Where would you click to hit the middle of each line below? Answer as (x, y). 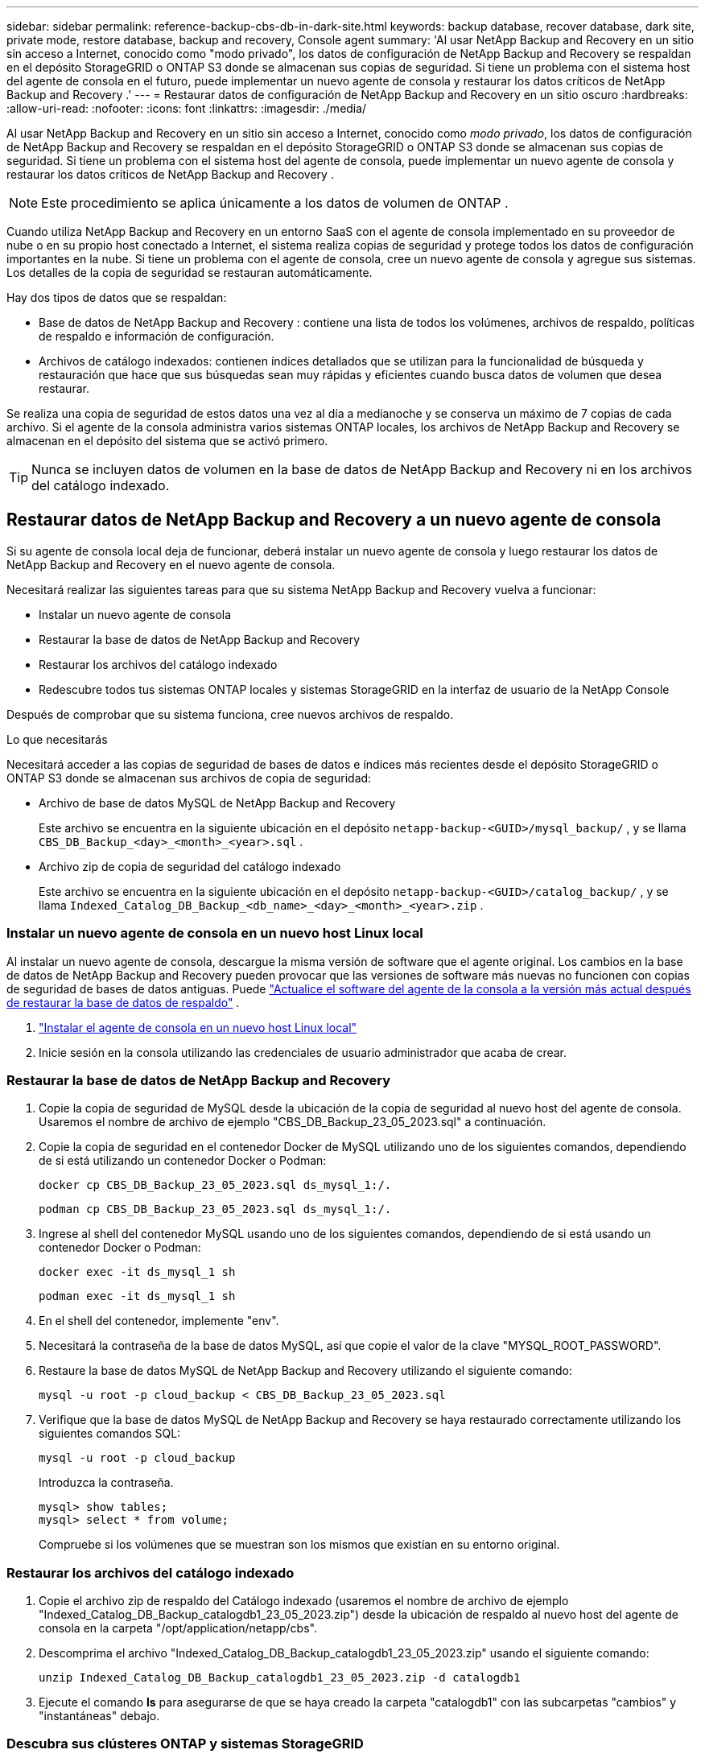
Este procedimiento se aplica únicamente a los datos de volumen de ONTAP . (275, 203)
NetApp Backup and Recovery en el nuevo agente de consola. (171, 564)
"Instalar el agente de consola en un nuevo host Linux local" (198, 1027)
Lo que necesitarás (57, 739)
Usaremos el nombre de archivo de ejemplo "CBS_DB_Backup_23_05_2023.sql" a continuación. (293, 1122)
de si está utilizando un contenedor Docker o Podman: (183, 1161)
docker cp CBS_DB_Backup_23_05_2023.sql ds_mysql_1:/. (215, 1185)
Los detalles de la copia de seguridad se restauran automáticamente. (190, 272)
